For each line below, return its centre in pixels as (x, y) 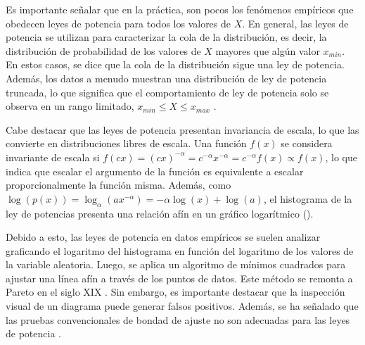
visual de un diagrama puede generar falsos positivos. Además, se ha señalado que (182, 306)
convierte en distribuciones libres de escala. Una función (126, 143)
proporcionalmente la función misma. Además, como (119, 185)
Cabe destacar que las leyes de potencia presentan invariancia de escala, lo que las (182, 129)
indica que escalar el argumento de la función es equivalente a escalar (155, 171)
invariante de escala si (53, 157)
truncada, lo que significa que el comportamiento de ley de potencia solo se (167, 92)
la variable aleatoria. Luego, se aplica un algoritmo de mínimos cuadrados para (176, 264)
